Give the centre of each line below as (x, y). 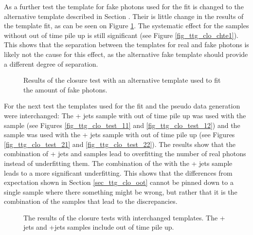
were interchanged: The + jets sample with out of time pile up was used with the (125, 115)
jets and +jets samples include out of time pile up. (99, 227)
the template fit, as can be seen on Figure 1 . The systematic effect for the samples (126, 26)
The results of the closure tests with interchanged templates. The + (124, 217)
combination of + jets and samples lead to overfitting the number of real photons (125, 154)
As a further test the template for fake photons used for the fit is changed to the (124, 6)
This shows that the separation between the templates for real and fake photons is (126, 45)
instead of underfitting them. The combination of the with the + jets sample (118, 163)
